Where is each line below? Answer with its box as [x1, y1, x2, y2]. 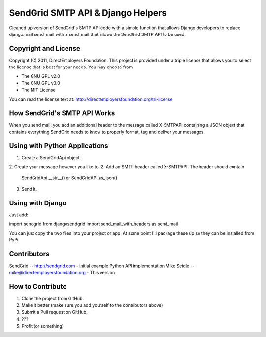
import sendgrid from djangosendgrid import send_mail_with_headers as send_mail [9, 221, 178, 227]
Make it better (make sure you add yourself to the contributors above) [21, 302, 163, 308]
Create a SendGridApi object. [21, 155, 81, 160]
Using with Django [9, 199, 66, 207]
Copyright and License [9, 44, 81, 53]
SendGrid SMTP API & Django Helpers [9, 7, 167, 18]
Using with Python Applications [9, 141, 108, 150]
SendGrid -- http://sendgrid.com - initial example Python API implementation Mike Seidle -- [9, 263, 195, 269]
